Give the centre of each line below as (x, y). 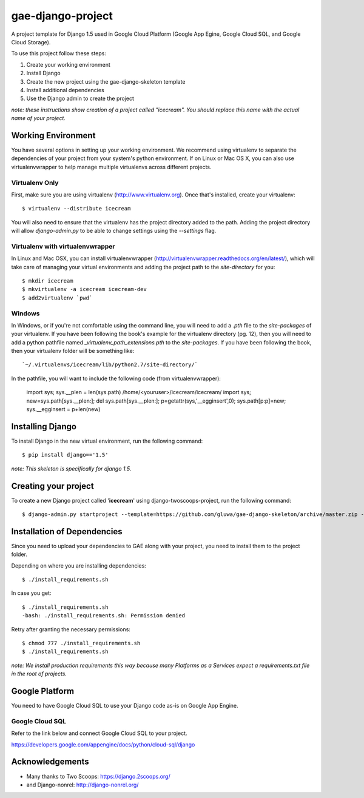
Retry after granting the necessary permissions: (71, 629)
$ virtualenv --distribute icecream (76, 209)
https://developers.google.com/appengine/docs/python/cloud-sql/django (103, 744)
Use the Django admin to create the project (80, 99)
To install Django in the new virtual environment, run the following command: (107, 441)
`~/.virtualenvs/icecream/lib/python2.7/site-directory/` (110, 365)
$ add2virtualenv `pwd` (57, 298)
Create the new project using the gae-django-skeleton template (106, 81)
